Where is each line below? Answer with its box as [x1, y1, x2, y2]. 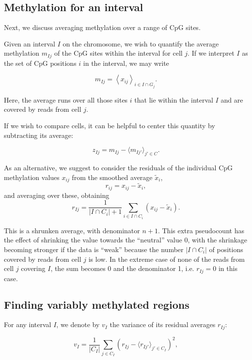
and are [220, 94, 243, 105]
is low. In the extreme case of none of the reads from [88, 254, 245, 264]
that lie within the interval [134, 94, 213, 105]
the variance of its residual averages [110, 319, 216, 330]
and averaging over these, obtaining [4, 190, 110, 200]
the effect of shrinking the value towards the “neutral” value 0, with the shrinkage [4, 235, 248, 245]
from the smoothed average [72, 172, 153, 182]
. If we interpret [188, 48, 235, 58]
